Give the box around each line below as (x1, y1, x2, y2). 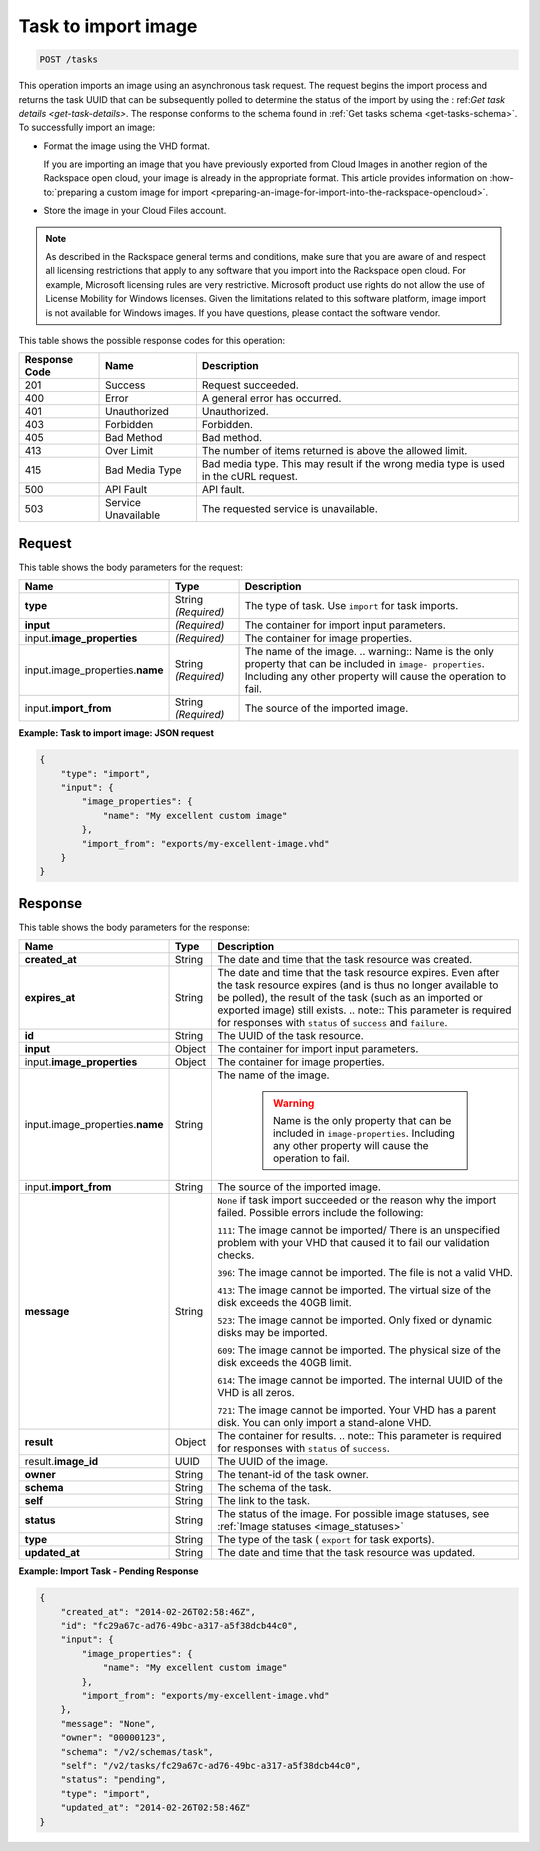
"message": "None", (60, 1718, 157, 1729)
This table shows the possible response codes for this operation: (18, 334, 286, 346)
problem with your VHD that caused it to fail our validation (217, 1236, 490, 1250)
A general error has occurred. (201, 391, 342, 405)
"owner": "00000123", (60, 1732, 167, 1744)
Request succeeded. (201, 378, 299, 392)
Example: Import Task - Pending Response (18, 1565, 199, 1577)
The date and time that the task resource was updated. (217, 1546, 476, 1560)
